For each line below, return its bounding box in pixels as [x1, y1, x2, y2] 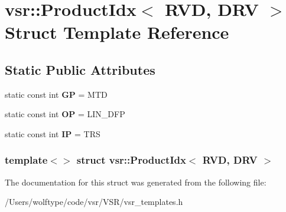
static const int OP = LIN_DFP [5, 108, 125, 120]
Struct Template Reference [5, 20, 229, 44]
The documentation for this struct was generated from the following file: [5, 175, 266, 188]
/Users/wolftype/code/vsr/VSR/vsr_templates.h [5, 196, 183, 208]
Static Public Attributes [5, 60, 155, 78]
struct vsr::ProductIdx [76, 153, 186, 167]
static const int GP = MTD [5, 88, 108, 100]
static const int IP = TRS [5, 127, 100, 140]
